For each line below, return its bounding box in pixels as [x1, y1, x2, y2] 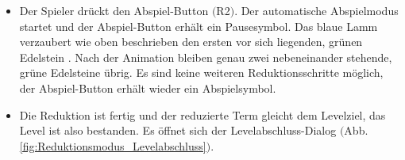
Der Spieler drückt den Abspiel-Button [19, 2, 209, 18]
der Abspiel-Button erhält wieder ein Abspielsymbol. [19, 79, 276, 96]
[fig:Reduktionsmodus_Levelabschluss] [19, 137, 206, 154]
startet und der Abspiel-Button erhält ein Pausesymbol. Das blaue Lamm [19, 17, 378, 34]
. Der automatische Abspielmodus [234, 2, 399, 18]
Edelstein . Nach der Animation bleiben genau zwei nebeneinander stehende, [19, 48, 392, 65]
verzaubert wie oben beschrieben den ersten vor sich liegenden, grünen [19, 33, 363, 50]
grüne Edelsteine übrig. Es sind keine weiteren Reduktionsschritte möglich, [19, 64, 384, 81]
